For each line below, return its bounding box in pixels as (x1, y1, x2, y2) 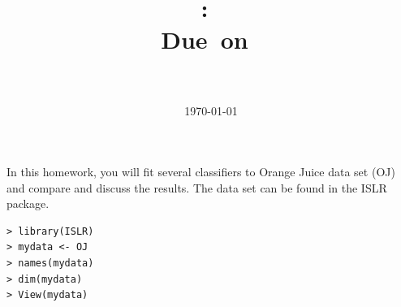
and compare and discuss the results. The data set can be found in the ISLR (6, 179, 387, 196)
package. (6, 195, 50, 212)
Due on (161, 23, 248, 56)
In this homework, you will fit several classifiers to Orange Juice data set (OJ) (6, 163, 395, 180)
